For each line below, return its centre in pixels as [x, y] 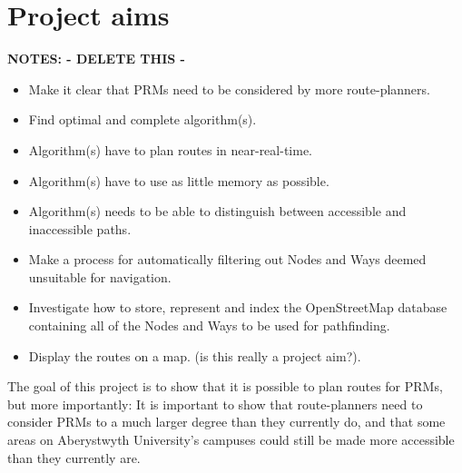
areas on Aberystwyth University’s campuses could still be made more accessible [231, 440]
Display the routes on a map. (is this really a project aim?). [195, 355]
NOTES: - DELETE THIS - [96, 59]
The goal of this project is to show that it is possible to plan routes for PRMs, [225, 386]
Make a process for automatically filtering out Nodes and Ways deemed [227, 259]
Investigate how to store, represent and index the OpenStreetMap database [238, 307]
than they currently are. [74, 457]
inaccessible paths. [80, 228]
